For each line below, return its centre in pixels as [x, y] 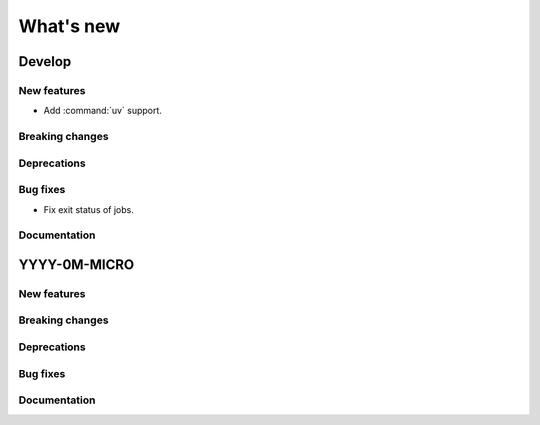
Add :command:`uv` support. [102, 111]
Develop [45, 61]
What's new [69, 26]
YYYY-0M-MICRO [76, 264]
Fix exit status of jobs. [89, 209]
